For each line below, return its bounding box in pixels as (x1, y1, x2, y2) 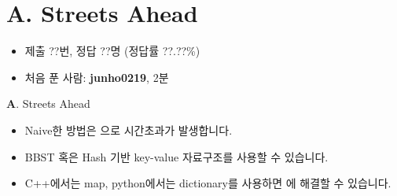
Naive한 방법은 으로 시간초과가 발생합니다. (24, 121, 233, 138)
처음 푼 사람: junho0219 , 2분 (24, 68, 169, 85)
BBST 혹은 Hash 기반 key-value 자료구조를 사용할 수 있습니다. (24, 148, 329, 165)
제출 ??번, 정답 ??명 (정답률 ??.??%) (24, 43, 200, 59)
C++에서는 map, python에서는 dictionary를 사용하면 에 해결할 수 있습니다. (24, 175, 391, 191)
